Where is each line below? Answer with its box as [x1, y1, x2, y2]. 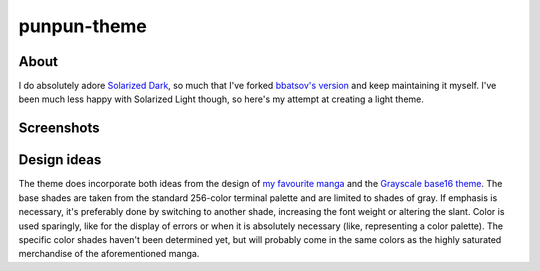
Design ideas [18, 151, 102, 169]
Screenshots [18, 120, 100, 137]
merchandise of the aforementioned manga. [18, 248, 200, 260]
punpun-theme [18, 15, 147, 37]
